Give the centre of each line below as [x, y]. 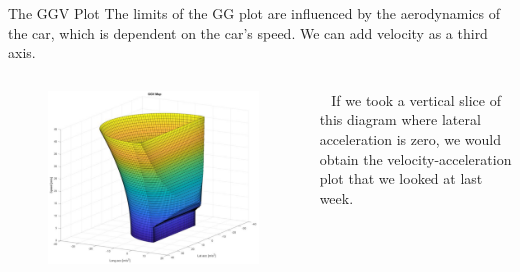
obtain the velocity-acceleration [415, 158]
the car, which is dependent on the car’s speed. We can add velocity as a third [248, 32]
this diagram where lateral [400, 119]
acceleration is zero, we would [410, 138]
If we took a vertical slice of [416, 99]
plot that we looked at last [401, 178]
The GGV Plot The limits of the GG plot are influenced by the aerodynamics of [254, 13]
